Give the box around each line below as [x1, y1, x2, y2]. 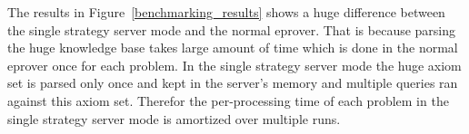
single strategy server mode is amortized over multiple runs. [7, 109, 341, 128]
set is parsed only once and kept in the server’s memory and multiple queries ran [7, 73, 458, 92]
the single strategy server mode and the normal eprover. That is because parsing [7, 20, 456, 39]
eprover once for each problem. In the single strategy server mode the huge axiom [7, 55, 462, 74]
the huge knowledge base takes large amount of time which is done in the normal [7, 38, 458, 57]
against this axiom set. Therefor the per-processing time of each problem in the [7, 91, 449, 110]
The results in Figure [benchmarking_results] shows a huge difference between [7, 3, 445, 21]
